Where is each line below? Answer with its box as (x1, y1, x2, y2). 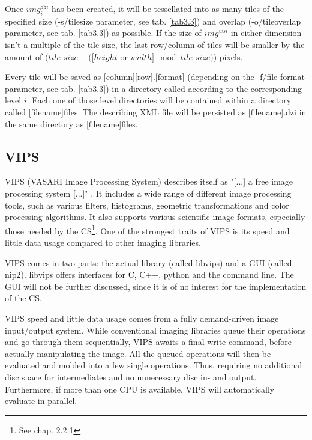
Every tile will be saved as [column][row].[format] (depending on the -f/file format (5, 70, 305, 83)
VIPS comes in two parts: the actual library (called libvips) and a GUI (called (5, 256, 292, 269)
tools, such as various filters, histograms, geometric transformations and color (5, 198, 289, 211)
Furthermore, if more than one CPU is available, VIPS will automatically (5, 382, 275, 395)
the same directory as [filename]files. (5, 117, 138, 130)
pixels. (219, 50, 243, 63)
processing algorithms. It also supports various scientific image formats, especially (5, 210, 305, 223)
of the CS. (5, 292, 42, 304)
